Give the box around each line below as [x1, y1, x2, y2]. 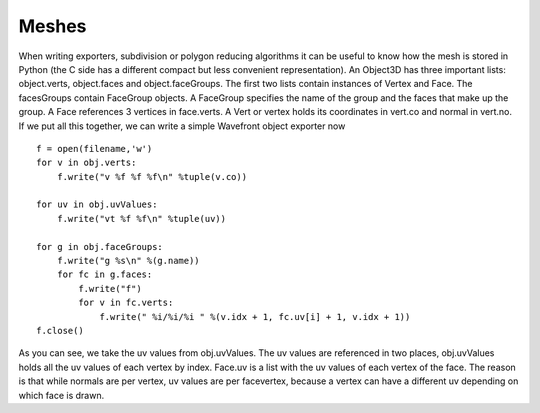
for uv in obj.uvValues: [36, 199, 158, 210]
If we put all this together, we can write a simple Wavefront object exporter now [18, 120, 346, 132]
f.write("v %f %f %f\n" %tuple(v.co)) [56, 171, 248, 182]
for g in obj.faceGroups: [36, 241, 164, 252]
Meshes [18, 15, 87, 37]
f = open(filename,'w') [36, 143, 153, 154]
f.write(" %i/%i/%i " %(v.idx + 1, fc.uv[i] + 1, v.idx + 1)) [99, 311, 411, 322]
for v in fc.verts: [78, 297, 174, 309]
